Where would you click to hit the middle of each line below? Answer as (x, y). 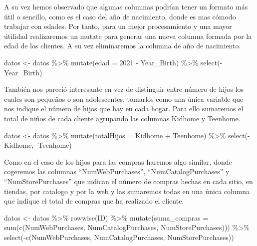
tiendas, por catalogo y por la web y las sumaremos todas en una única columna (127, 191)
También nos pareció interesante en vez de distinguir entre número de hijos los (124, 89)
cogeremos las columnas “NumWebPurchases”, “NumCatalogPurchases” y (117, 171)
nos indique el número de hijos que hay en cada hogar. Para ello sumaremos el (124, 109)
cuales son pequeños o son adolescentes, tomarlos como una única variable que (124, 99)
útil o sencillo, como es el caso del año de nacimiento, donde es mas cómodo (120, 16)
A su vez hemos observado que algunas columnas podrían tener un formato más (126, 6)
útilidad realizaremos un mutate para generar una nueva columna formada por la (128, 36)
